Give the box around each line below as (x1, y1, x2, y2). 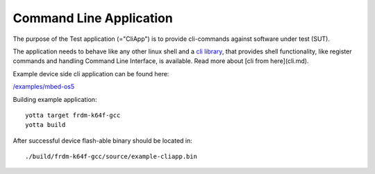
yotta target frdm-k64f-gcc (25, 111, 121, 119)
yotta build (25, 121, 66, 129)
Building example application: (12, 95, 97, 103)
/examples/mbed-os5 (12, 82, 75, 91)
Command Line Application (12, 10, 173, 26)
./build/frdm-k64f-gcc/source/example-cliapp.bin (25, 153, 198, 161)
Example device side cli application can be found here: (12, 69, 169, 78)
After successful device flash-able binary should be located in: (12, 136, 192, 145)
